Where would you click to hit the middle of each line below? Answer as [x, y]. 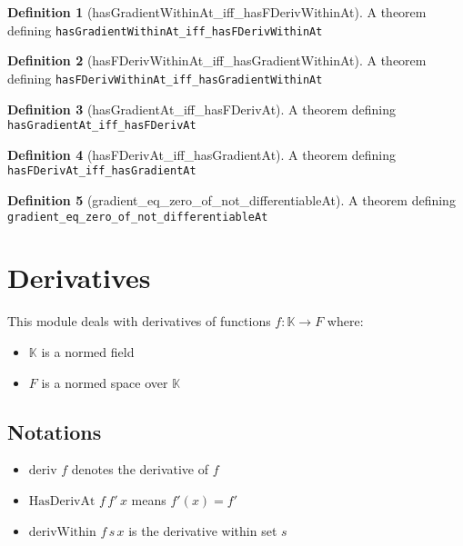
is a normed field [88, 351]
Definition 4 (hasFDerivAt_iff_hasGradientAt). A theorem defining [202, 154]
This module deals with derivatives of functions [139, 321]
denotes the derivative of [140, 469]
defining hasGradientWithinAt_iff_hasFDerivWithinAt [165, 30]
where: [345, 321]
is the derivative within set [203, 530]
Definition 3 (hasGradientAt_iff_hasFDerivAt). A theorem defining [202, 109]
